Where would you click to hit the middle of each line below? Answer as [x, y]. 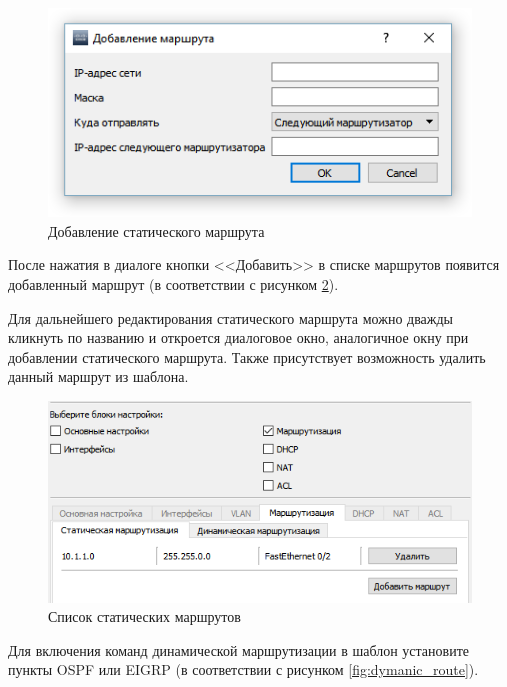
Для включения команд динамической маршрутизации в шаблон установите [239, 649]
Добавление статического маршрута [156, 230]
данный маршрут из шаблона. [98, 376]
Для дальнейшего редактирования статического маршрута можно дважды [231, 317]
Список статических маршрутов [144, 616]
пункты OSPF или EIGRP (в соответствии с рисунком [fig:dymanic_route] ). [243, 669]
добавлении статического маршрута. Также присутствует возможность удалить [247, 356]
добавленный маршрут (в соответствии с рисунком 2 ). [173, 283]
